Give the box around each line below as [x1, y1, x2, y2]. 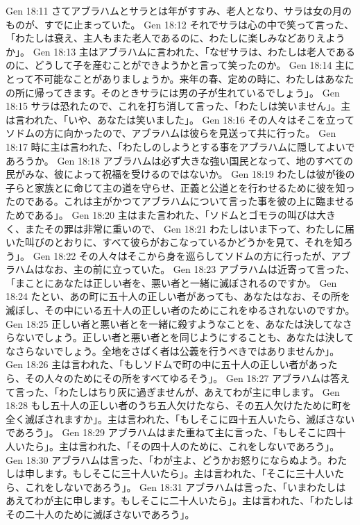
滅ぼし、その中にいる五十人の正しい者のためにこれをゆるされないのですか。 [6, 303, 355, 317]
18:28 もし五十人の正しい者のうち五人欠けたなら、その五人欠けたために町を [6, 398, 352, 412]
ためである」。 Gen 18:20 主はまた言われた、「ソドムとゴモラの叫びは [6, 207, 317, 222]
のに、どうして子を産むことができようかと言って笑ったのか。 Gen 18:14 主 [6, 58, 345, 72]
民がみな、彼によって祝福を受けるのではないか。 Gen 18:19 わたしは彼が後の [6, 167, 355, 181]
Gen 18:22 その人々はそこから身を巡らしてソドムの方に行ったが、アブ [33, 248, 351, 262]
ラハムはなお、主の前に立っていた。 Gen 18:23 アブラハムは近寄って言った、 [6, 262, 355, 276]
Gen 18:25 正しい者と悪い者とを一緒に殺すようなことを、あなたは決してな [6, 316, 343, 331]
